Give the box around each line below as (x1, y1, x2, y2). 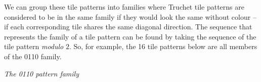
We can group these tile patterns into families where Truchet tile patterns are (4, 2, 244, 12)
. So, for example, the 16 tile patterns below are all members (69, 41, 257, 52)
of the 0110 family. (4, 51, 62, 61)
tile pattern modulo (4, 41, 64, 52)
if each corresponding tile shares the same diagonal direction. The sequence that (4, 21, 252, 32)
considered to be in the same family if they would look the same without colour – (4, 11, 256, 22)
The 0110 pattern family (4, 68, 79, 78)
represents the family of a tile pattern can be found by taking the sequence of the (4, 31, 256, 42)
